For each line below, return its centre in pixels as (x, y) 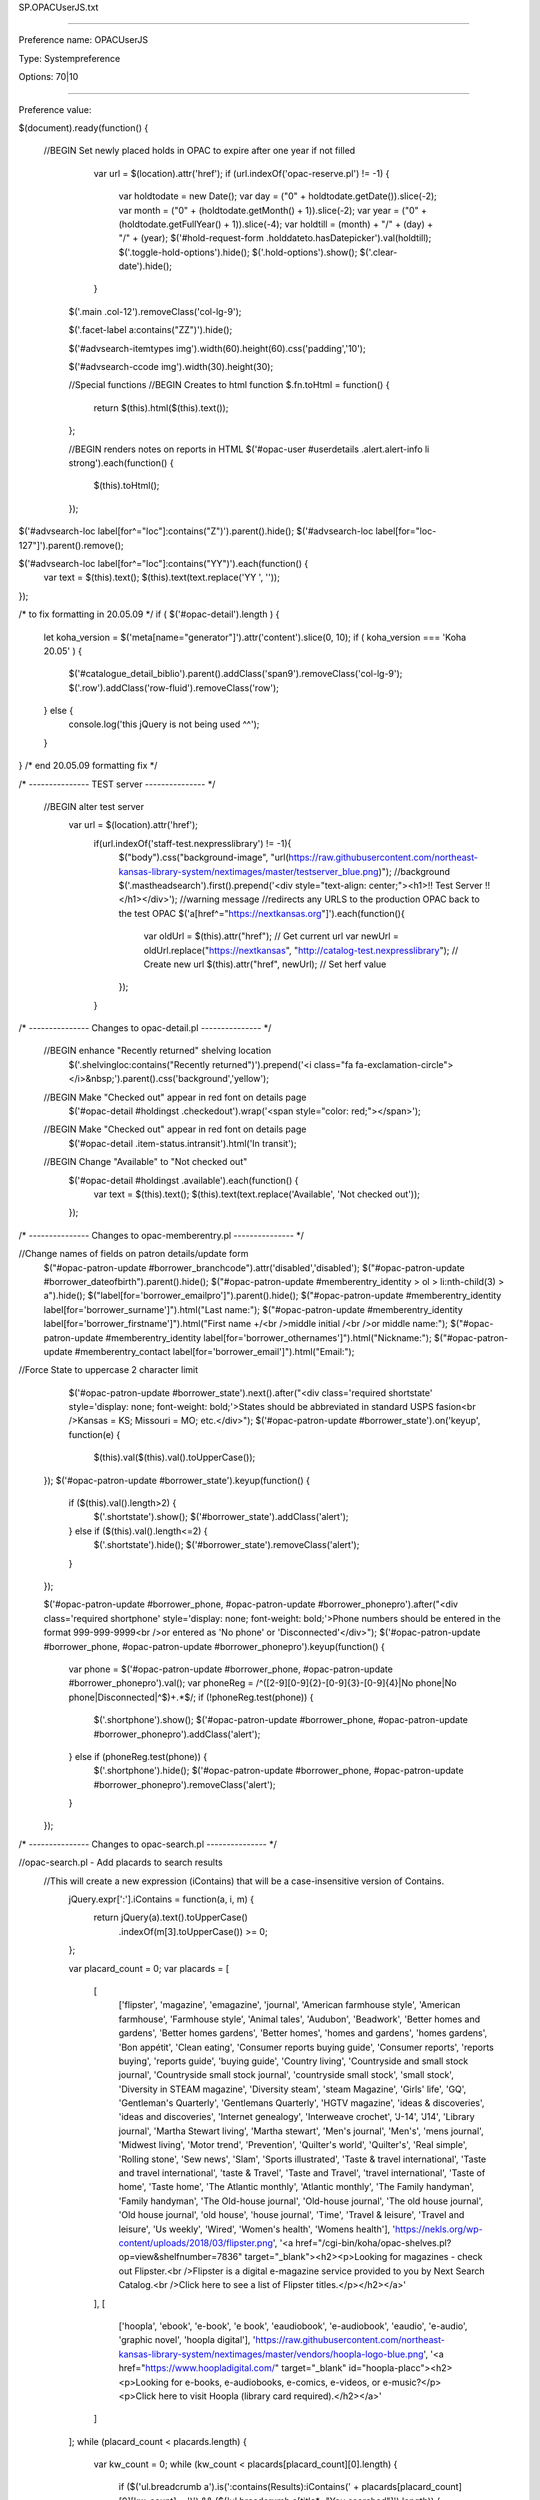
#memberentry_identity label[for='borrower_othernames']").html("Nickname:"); (268, 1337)
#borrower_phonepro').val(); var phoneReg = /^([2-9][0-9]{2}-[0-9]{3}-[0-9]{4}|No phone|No (262, 1683)
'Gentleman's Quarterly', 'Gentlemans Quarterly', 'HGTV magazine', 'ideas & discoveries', (301, 2103)
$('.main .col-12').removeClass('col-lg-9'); (155, 311)
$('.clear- (378, 252)
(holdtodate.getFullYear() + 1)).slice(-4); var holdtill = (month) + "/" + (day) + (276, 224)
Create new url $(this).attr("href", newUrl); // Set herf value (265, 964)
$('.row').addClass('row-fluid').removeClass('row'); (174, 687)
